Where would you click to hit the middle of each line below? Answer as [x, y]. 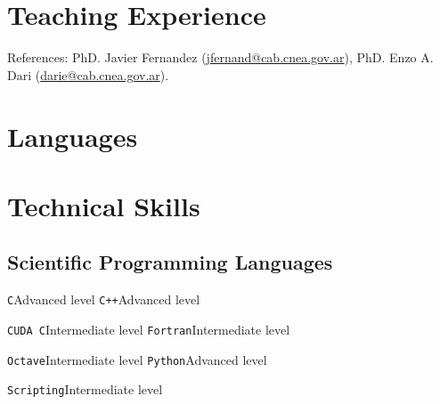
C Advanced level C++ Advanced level [104, 299]
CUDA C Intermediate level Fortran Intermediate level [149, 329]
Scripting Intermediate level [85, 389]
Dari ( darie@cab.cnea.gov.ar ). [88, 74]
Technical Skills [104, 205]
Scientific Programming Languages [170, 262]
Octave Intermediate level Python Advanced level [137, 359]
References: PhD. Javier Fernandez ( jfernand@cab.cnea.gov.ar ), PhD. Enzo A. [220, 57]
